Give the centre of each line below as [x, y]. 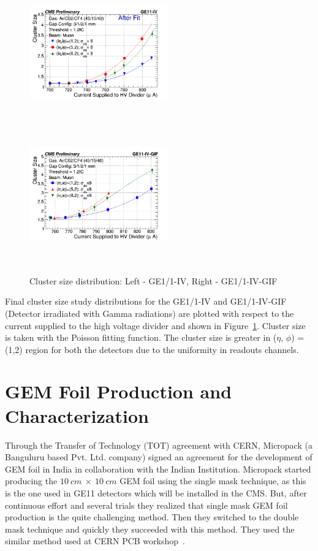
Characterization [77, 415]
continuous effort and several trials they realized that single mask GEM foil [146, 505]
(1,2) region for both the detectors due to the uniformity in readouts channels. [152, 349]
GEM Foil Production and [119, 391]
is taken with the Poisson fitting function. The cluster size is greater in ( [141, 337]
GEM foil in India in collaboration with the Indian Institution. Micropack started [158, 469]
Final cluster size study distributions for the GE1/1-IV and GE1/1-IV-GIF [146, 301]
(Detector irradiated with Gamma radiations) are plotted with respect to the [150, 313]
